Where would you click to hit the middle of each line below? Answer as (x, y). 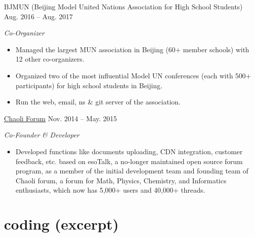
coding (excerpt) (62, 224)
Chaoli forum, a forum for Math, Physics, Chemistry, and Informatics (121, 180)
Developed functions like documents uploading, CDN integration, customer (129, 151)
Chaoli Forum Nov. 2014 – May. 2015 (61, 118)
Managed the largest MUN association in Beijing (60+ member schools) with (132, 49)
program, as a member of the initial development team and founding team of (132, 171)
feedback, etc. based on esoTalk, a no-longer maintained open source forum (129, 161)
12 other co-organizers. (50, 59)
